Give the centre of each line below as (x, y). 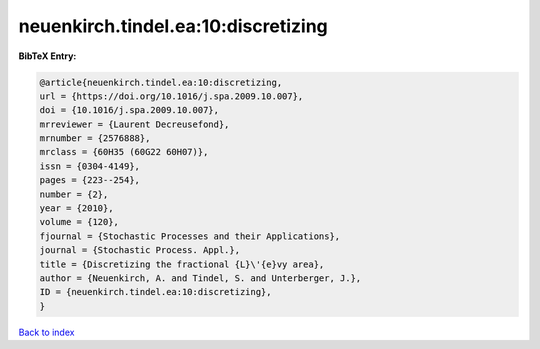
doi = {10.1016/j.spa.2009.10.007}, (129, 110)
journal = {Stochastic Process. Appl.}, (139, 250)
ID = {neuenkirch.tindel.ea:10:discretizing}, (155, 292)
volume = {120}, (79, 222)
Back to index (46, 332)
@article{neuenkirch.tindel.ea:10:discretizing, (161, 82)
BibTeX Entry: (47, 56)
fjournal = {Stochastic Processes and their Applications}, (190, 236)
